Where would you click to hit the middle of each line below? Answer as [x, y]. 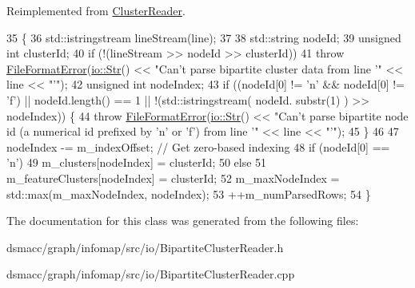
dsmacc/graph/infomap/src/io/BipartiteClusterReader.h [145, 247]
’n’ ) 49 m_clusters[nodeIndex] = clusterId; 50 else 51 [137, 162]
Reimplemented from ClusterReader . [96, 10]
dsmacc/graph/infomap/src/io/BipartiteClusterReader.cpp [151, 274]
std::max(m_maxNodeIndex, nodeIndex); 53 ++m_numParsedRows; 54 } [189, 193]
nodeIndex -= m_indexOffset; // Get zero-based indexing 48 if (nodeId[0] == [198, 146]
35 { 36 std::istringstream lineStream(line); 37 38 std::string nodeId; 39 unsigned [204, 37]
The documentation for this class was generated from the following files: [183, 221]
